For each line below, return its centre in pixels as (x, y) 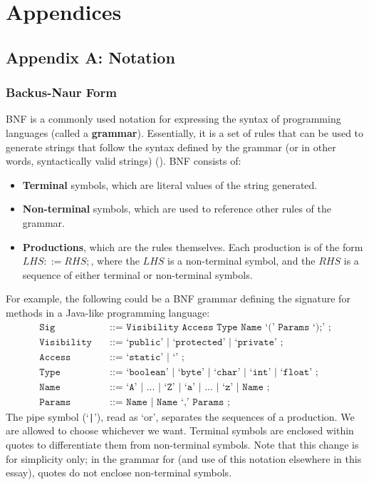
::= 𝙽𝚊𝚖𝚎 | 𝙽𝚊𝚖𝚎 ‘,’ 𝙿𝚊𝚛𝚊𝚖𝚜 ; (170, 402)
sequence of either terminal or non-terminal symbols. (137, 274)
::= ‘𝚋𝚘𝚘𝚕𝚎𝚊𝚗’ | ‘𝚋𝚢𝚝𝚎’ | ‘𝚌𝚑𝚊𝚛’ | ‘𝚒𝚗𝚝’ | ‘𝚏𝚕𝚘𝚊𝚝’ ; (214, 372)
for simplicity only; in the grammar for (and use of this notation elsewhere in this (184, 458)
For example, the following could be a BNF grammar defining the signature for (178, 298)
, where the (115, 261)
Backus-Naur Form (61, 92)
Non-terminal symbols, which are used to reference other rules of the (177, 209)
